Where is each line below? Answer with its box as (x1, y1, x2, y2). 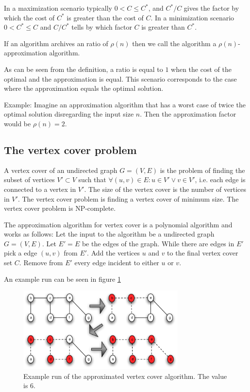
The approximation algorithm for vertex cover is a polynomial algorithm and (4, 219, 233, 229)
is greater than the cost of (67, 12, 144, 22)
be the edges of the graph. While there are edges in (82, 238, 234, 248)
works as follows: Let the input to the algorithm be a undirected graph (4, 229, 215, 239)
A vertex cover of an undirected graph (4, 165, 117, 175)
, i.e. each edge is (195, 174, 246, 185)
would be (4, 118, 31, 128)
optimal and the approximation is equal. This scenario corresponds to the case (4, 73, 237, 84)
